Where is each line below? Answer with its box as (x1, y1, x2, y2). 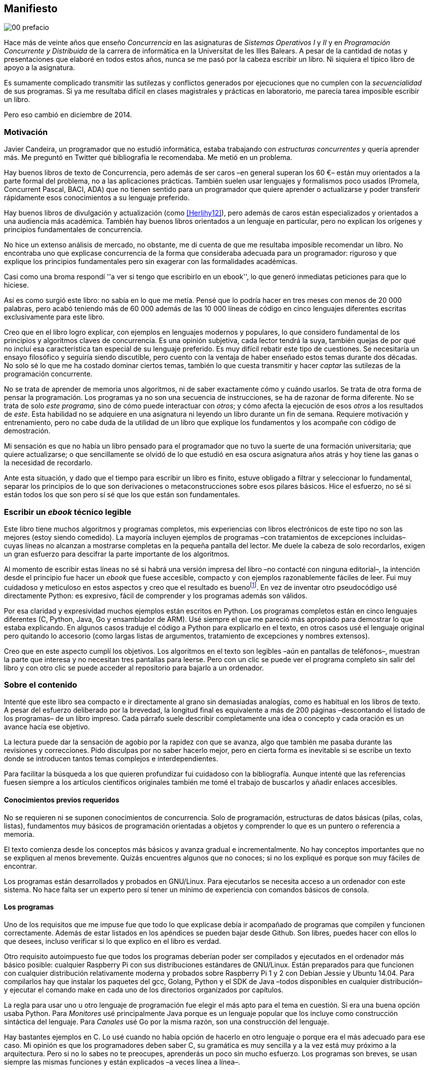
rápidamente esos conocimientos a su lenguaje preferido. (4, 193, 190, 202)
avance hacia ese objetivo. (4, 722, 90, 731)
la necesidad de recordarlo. (4, 458, 93, 467)
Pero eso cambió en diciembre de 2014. (4, 110, 132, 119)
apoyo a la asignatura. (4, 63, 75, 72)
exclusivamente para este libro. (4, 313, 105, 321)
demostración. (4, 427, 50, 435)
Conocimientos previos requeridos (4, 795, 120, 804)
